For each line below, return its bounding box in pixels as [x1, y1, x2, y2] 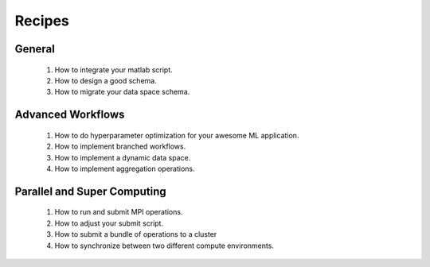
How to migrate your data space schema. [54, 87, 190, 97]
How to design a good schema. [54, 75, 157, 85]
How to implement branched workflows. [54, 141, 186, 151]
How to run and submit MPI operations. [54, 207, 183, 217]
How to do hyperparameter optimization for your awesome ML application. [54, 130, 299, 140]
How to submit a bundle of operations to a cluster [54, 230, 217, 239]
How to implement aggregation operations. [54, 164, 195, 173]
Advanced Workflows [14, 108, 125, 122]
